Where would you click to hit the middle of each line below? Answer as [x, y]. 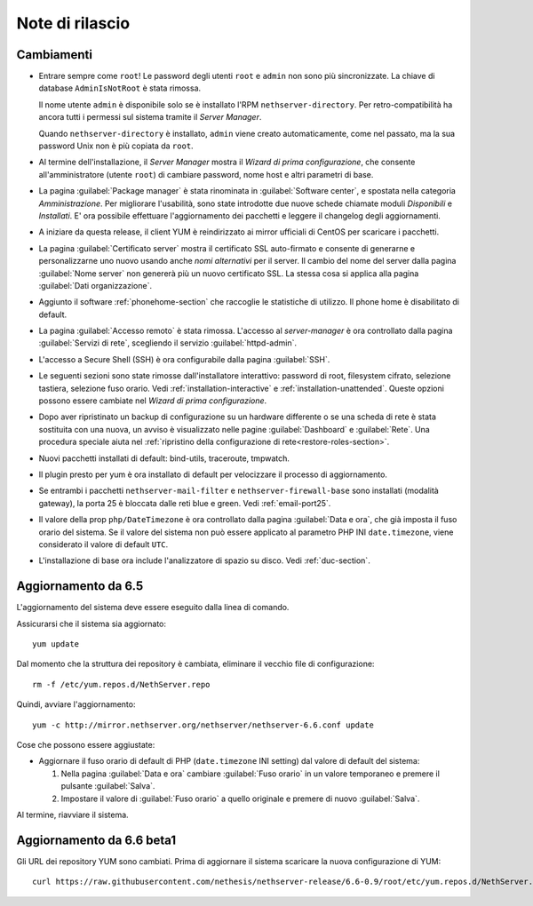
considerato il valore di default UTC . [103, 544]
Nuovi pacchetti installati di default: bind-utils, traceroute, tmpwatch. [164, 458]
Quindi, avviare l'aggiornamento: [76, 704]
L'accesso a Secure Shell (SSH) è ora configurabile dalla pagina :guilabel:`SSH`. [184, 359]
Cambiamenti [55, 55]
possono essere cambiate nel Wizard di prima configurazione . [153, 401]
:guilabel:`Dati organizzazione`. [95, 285]
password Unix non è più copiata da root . [116, 146]
